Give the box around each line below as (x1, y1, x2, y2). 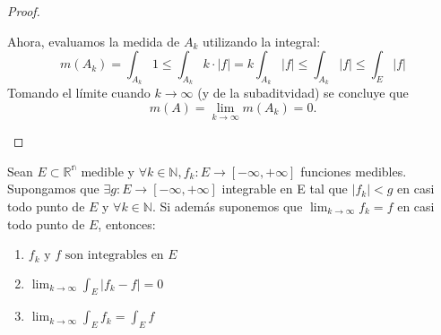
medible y (81, 161, 134, 180)
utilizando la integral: (202, 31, 321, 50)
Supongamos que (7, 179, 99, 198)
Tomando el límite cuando (7, 83, 151, 102)
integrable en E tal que (221, 179, 348, 198)
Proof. (7, 2, 40, 20)
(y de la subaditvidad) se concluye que (197, 83, 409, 102)
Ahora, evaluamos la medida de (7, 31, 180, 50)
